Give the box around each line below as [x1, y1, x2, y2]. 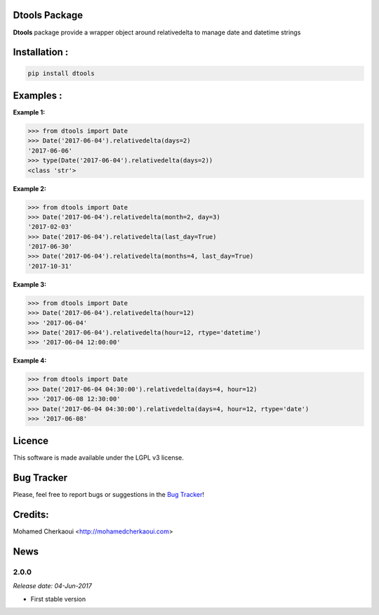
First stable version [30, 595, 86, 603]
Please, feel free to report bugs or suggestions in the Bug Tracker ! [13, 491, 205, 499]
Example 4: [13, 356, 47, 365]
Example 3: [13, 280, 47, 288]
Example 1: [13, 108, 46, 117]
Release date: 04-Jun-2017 [13, 582, 93, 590]
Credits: [13, 509, 49, 521]
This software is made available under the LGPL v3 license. [13, 453, 184, 462]
